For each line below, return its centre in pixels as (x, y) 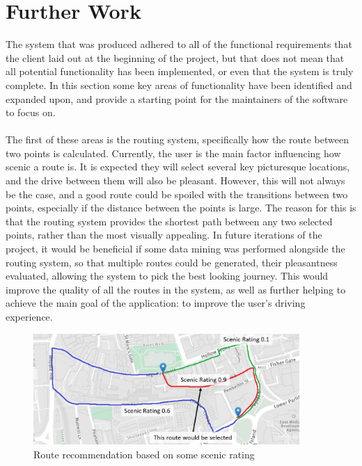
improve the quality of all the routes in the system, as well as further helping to (176, 289)
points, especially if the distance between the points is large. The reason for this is (181, 208)
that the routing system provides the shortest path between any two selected (169, 221)
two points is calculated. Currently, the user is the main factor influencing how (173, 153)
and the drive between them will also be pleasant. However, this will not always (175, 180)
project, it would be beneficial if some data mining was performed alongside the (175, 249)
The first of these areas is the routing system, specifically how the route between (177, 139)
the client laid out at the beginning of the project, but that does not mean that (175, 57)
